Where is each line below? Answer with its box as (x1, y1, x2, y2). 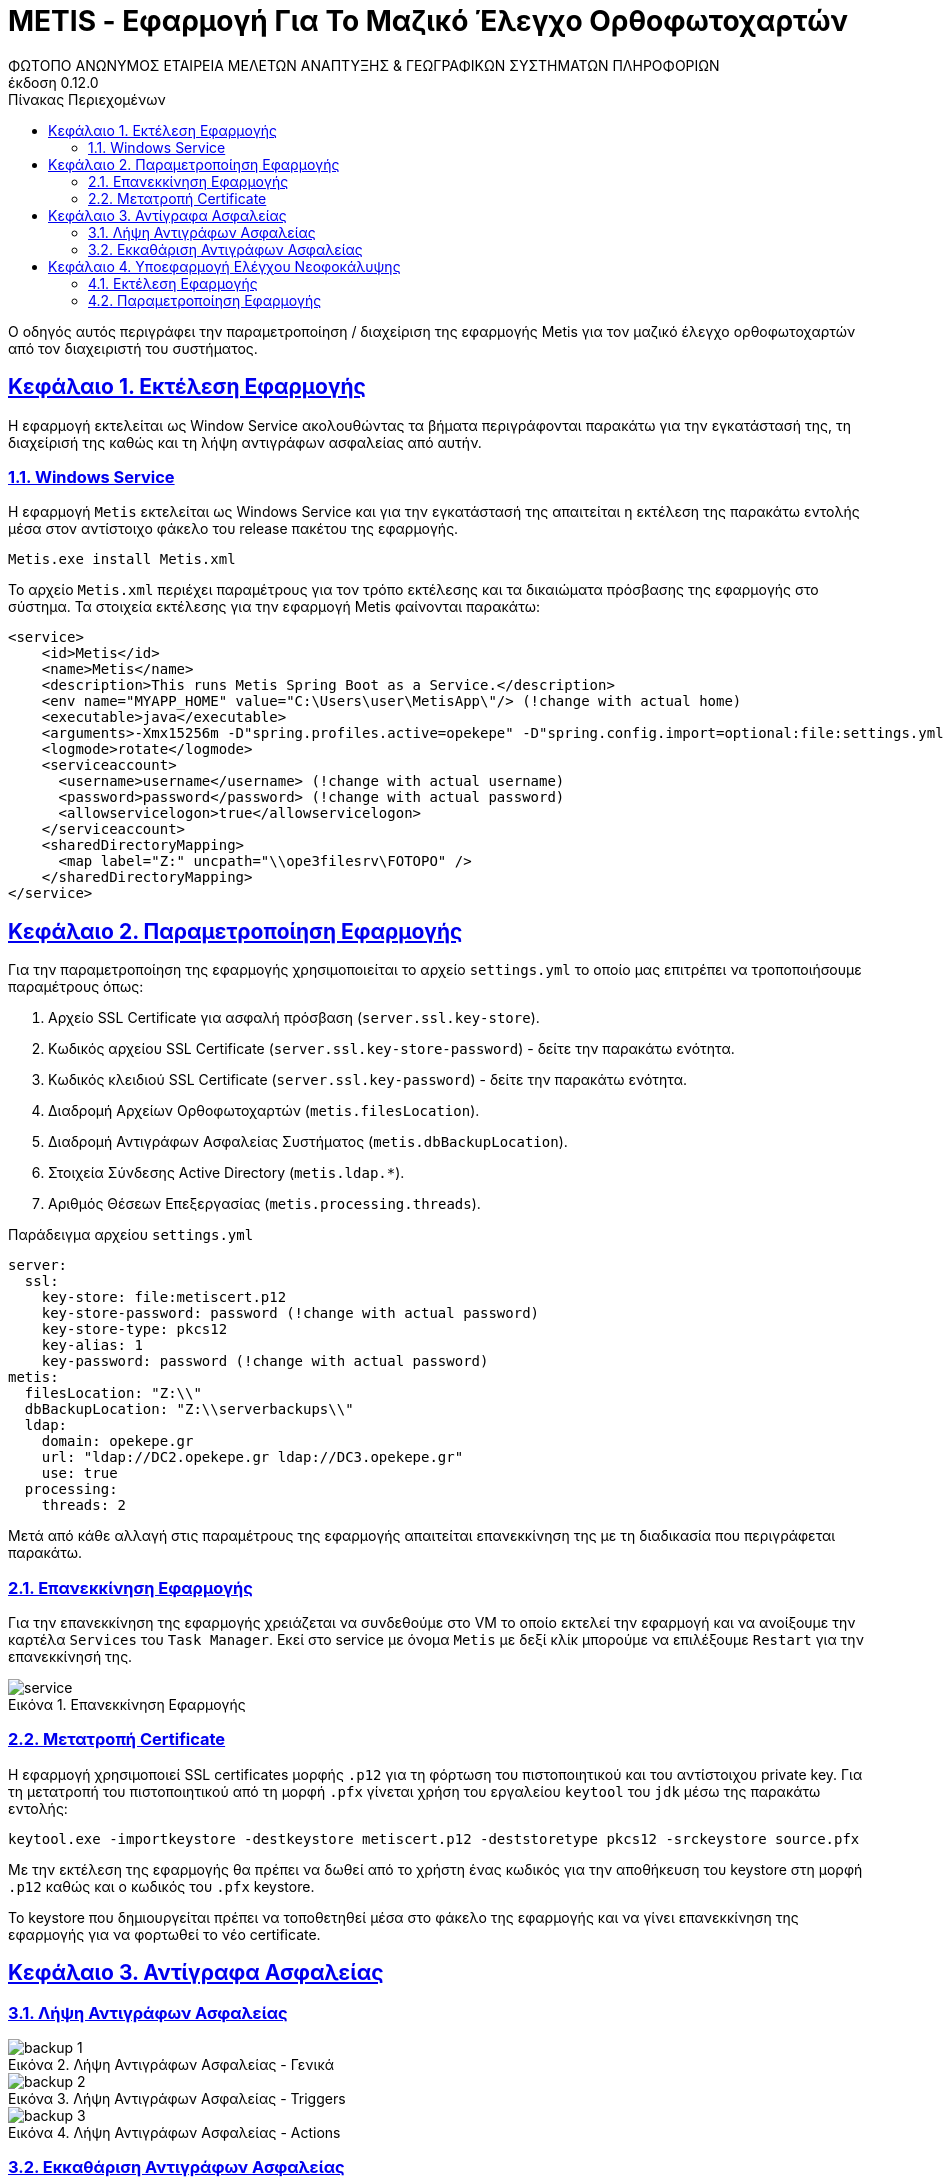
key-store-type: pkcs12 (41, 1321, 228, 1338)
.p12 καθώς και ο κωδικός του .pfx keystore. (8, 1877, 315, 1895)
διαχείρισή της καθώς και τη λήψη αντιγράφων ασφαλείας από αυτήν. (8, 433, 482, 451)
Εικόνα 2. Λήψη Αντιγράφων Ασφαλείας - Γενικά (8, 2055, 335, 2073)
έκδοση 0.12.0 (8, 73, 99, 91)
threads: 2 (41, 1497, 127, 1514)
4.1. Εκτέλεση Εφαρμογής (88, 274, 258, 292)
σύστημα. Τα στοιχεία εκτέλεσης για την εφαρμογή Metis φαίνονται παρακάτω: (8, 598, 540, 616)
